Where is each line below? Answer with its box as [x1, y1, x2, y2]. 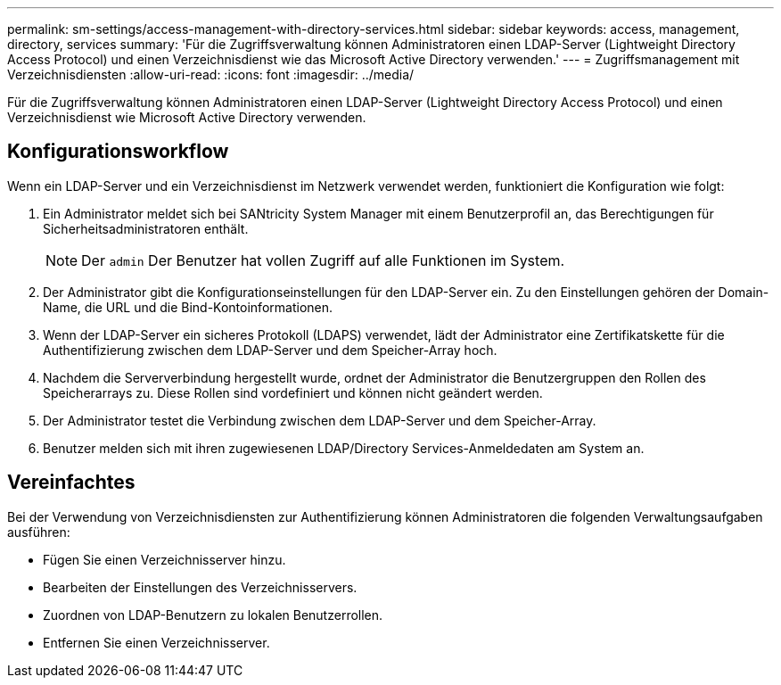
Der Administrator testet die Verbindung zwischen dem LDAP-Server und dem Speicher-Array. [43, 412, 596, 428]
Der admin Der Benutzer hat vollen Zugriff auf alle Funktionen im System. [81, 251, 565, 269]
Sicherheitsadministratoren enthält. [43, 220, 249, 236]
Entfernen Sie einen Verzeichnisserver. [43, 634, 270, 650]
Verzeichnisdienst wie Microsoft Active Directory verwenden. [7, 110, 366, 125]
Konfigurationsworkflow [7, 140, 229, 163]
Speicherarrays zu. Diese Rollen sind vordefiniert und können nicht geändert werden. [43, 384, 543, 400]
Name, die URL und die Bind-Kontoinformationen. [43, 299, 333, 315]
